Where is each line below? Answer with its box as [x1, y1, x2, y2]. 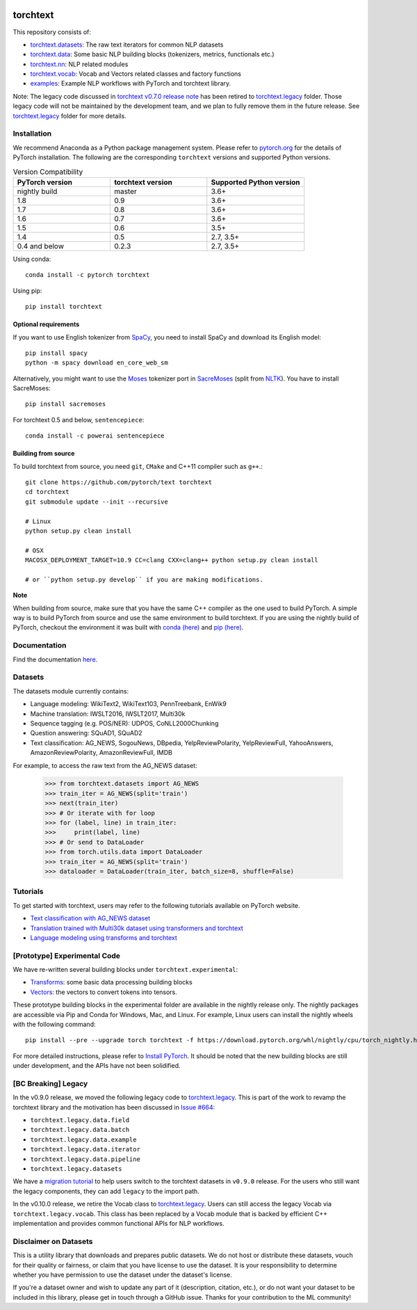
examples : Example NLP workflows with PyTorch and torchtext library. [30, 79, 231, 88]
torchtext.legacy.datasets [30, 1165, 122, 1173]
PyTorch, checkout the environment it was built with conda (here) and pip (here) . [13, 623, 244, 632]
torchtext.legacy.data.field [30, 1117, 130, 1124]
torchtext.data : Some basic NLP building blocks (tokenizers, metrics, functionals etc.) [30, 50, 275, 58]
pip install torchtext [25, 303, 103, 311]
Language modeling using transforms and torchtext [30, 933, 177, 942]
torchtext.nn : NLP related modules [30, 60, 129, 68]
